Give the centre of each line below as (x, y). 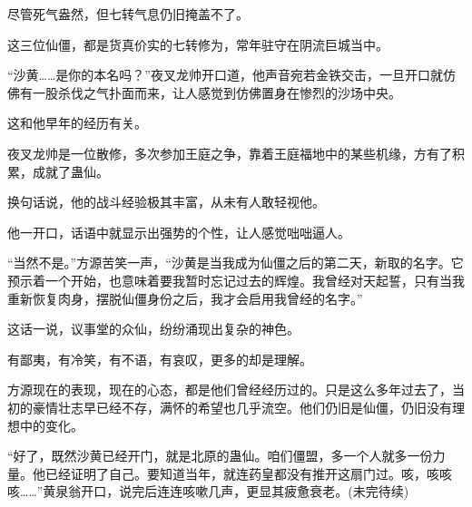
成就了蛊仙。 (70, 171)
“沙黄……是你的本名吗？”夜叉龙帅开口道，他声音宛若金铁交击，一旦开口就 (225, 75)
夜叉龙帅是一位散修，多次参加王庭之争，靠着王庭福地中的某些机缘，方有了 (230, 153)
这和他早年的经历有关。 (77, 123)
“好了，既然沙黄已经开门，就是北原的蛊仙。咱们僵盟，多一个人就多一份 (220, 456)
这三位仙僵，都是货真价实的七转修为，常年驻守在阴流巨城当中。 (198, 44)
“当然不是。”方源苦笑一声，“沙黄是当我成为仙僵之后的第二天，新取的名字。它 (236, 263)
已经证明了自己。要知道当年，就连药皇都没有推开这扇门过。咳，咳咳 (248, 473)
